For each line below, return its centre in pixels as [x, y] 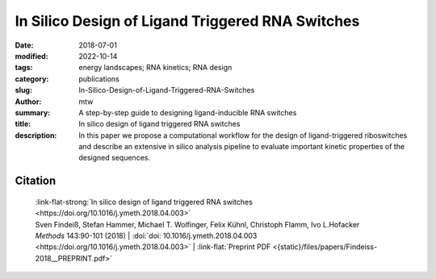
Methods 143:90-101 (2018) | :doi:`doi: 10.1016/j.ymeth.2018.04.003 [146, 236]
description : [36, 135]
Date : [24, 45]
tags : [24, 68]
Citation [36, 181]
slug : [23, 90]
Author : [28, 102]
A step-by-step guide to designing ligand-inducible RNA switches [188, 112]
